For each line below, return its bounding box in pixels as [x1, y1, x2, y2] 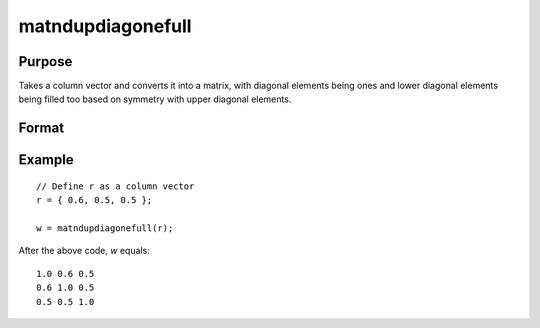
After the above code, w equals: [18, 245, 150, 257]
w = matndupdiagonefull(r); [36, 223, 174, 234]
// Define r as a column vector [36, 180, 195, 192]
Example [18, 151, 74, 169]
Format [18, 120, 65, 137]
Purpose [18, 53, 73, 70]
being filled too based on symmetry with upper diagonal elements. [18, 93, 292, 105]
